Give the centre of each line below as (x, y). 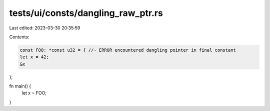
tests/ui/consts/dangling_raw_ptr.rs (86, 13)
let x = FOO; (34, 93)
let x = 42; (34, 57)
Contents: (19, 37)
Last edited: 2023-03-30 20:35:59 (45, 28)
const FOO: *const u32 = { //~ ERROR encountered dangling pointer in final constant (128, 50)
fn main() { (20, 86)
